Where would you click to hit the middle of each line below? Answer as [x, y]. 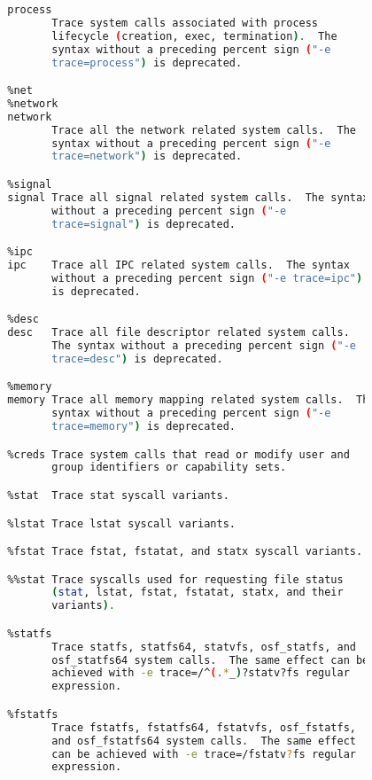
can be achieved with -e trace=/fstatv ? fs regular [204, 754]
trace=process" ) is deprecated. [147, 62]
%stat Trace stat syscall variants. [118, 495]
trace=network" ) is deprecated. [147, 156]
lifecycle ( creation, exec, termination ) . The [194, 36]
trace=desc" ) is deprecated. [137, 359]
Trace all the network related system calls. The [204, 130]
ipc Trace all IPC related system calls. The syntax [178, 265]
